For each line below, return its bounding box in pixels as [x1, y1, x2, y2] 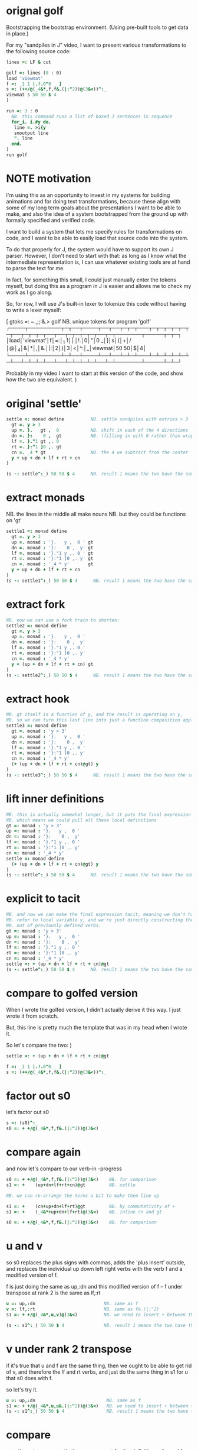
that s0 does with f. [6, 1374, 53, 1381]
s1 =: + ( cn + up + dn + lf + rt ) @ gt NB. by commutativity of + [6, 1203, 176, 1209]
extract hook [6, 692, 70, 705]
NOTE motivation [6, 172, 91, 186]
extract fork [6, 598, 65, 611]
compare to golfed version [6, 986, 138, 1000]
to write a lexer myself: [6, 306, 62, 313]
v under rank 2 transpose [6, 1342, 132, 1355]
